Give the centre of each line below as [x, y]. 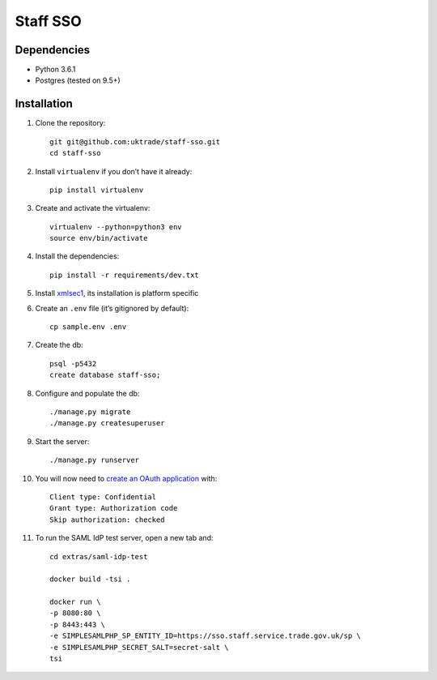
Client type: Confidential [103, 497]
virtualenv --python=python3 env [116, 227]
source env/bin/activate [99, 238]
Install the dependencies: [77, 256]
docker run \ [75, 602]
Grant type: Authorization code [114, 508]
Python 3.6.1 [55, 70]
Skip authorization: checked [107, 520]
